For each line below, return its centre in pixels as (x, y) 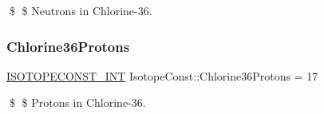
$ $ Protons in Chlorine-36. (77, 102)
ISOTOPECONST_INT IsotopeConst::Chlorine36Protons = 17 (162, 75)
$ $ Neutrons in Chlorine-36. (81, 10)
